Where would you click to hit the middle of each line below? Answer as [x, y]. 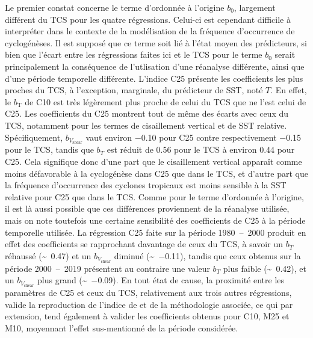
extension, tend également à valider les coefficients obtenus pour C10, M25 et [147, 316]
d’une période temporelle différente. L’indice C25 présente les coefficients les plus [154, 78]
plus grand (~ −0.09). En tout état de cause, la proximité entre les [161, 280]
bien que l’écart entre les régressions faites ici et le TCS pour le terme [134, 54]
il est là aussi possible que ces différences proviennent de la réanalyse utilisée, [147, 208]
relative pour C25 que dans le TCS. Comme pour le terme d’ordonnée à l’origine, [154, 196]
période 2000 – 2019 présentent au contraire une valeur [107, 268]
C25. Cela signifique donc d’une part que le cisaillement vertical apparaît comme [153, 161]
